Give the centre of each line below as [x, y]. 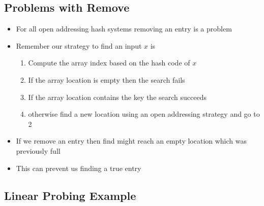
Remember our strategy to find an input [79, 45]
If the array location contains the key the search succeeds [117, 97]
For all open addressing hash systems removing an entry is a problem [124, 29]
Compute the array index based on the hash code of [109, 63]
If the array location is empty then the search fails [107, 79]
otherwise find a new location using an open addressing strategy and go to [144, 114]
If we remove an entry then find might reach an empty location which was [131, 141]
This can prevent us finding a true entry [79, 168]
